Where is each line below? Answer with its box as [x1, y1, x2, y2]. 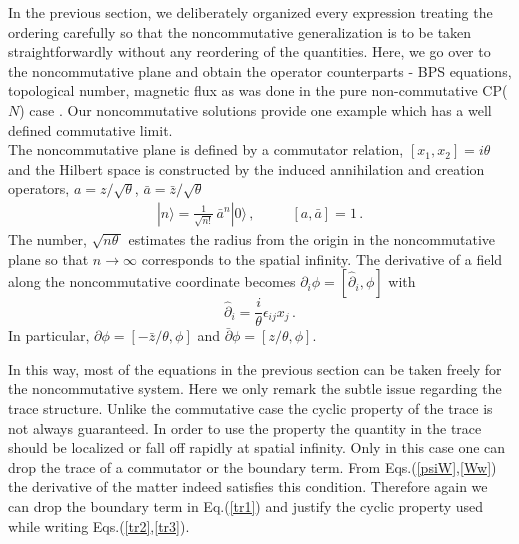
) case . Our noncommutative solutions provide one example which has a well [19, 99, 492, 120]
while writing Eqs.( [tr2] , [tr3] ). [8, 515, 190, 536]
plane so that [8, 248, 89, 269]
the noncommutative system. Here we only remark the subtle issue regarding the [8, 378, 502, 399]
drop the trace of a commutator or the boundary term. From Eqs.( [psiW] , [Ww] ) [8, 456, 497, 477]
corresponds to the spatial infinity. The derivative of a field [141, 248, 503, 269]
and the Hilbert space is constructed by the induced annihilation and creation [8, 158, 485, 179]
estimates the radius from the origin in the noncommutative [128, 228, 496, 249]
